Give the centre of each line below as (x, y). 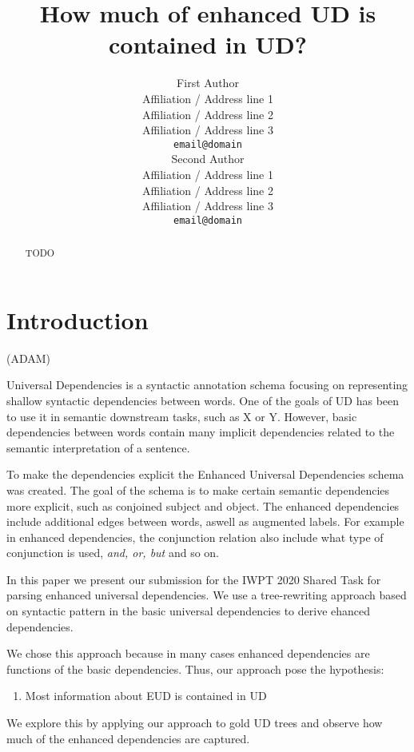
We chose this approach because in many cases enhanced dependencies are (188, 653)
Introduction (78, 319)
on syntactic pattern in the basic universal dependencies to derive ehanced (189, 611)
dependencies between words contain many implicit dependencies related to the (201, 432)
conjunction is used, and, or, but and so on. (113, 553)
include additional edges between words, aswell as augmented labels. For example (205, 521)
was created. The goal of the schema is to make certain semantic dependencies (198, 489)
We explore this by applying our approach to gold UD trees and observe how (195, 723)
